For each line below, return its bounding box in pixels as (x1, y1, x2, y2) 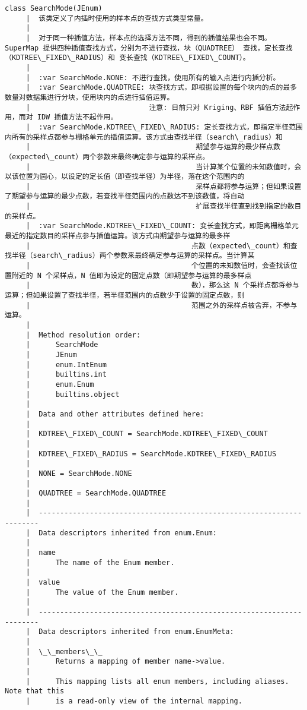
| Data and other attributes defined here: (25, 409, 204, 418)
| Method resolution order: (25, 330, 141, 339)
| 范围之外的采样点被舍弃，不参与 (25, 301, 298, 310)
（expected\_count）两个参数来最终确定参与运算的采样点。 (5, 152, 210, 161)
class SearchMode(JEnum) (5, 4, 103, 12)
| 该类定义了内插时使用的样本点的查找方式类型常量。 (25, 14, 208, 23)
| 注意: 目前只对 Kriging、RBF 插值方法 (25, 103, 286, 112)
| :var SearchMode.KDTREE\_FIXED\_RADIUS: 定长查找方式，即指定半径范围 (25, 122, 303, 131)
